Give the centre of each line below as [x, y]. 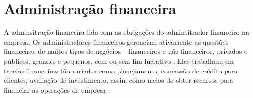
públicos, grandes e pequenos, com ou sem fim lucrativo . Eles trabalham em [119, 61]
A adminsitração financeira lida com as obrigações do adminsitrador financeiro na [126, 32]
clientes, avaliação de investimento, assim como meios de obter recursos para [119, 80]
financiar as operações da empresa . [57, 89]
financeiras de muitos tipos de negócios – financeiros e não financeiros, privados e [126, 51]
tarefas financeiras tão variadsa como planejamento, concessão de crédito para [121, 70]
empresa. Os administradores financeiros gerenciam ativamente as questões [116, 41]
